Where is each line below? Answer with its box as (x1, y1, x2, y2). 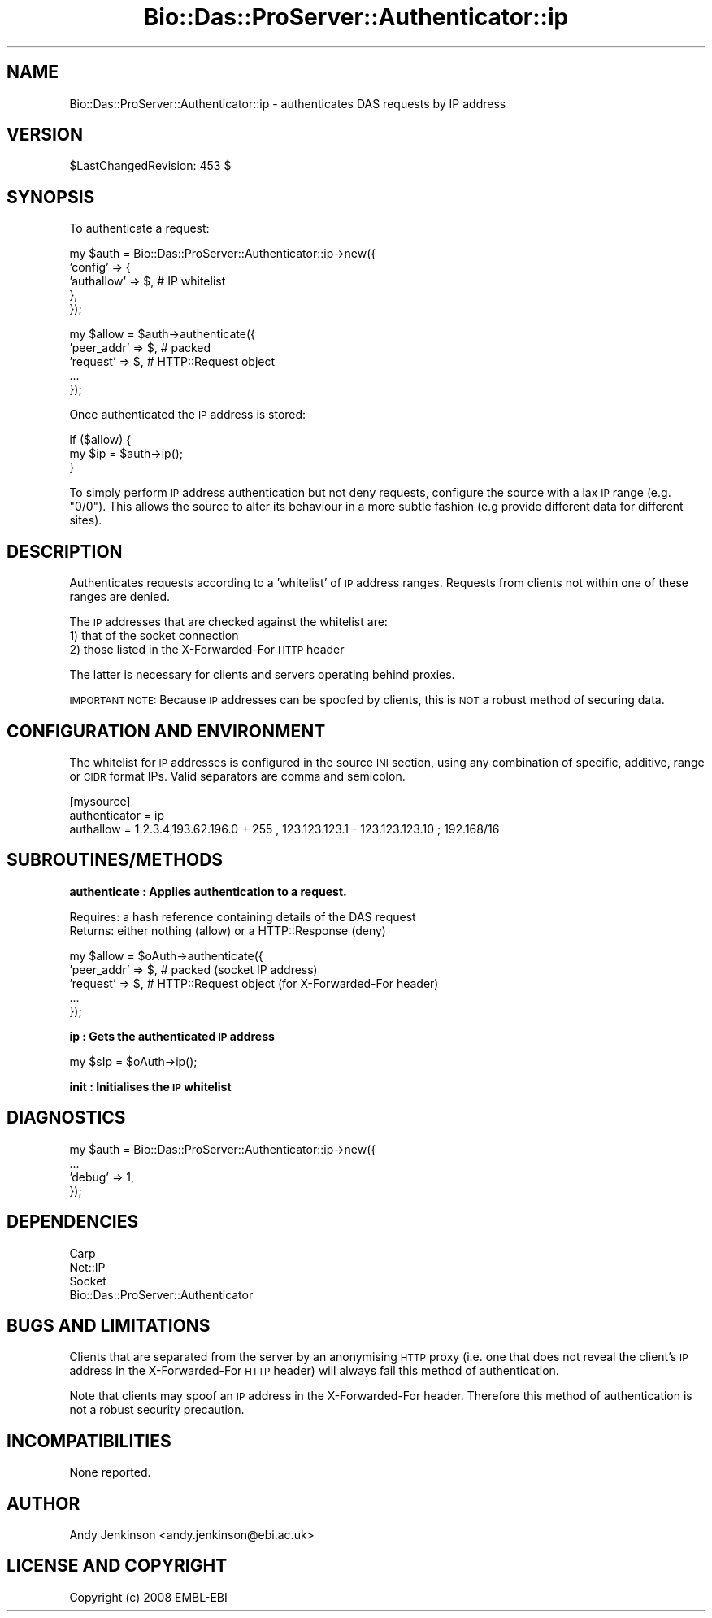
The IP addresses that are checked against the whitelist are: (69, 615, 388, 629)
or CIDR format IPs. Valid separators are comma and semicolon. (69, 768, 406, 783)
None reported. (69, 1465, 151, 1480)
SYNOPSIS (7, 186, 95, 207)
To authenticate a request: (69, 221, 210, 236)
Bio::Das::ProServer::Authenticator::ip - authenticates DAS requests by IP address (69, 96, 506, 111)
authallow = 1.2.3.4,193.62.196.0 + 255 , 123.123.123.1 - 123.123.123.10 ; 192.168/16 (69, 821, 500, 836)
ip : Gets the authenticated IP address (69, 1029, 275, 1043)
